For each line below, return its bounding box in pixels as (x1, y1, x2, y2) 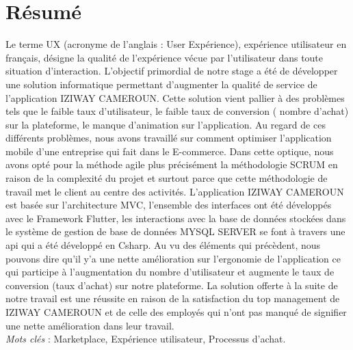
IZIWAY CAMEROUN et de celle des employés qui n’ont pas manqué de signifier (5, 305, 347, 319)
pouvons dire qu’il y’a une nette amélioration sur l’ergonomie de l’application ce (5, 251, 341, 265)
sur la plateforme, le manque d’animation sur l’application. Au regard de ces (5, 117, 326, 131)
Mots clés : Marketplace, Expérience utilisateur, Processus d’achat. (5, 332, 286, 346)
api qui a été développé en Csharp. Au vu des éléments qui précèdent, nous (5, 238, 321, 252)
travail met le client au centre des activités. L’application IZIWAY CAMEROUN (5, 184, 344, 198)
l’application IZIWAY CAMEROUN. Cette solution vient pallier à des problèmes (5, 90, 345, 105)
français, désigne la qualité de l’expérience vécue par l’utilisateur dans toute (5, 50, 324, 64)
